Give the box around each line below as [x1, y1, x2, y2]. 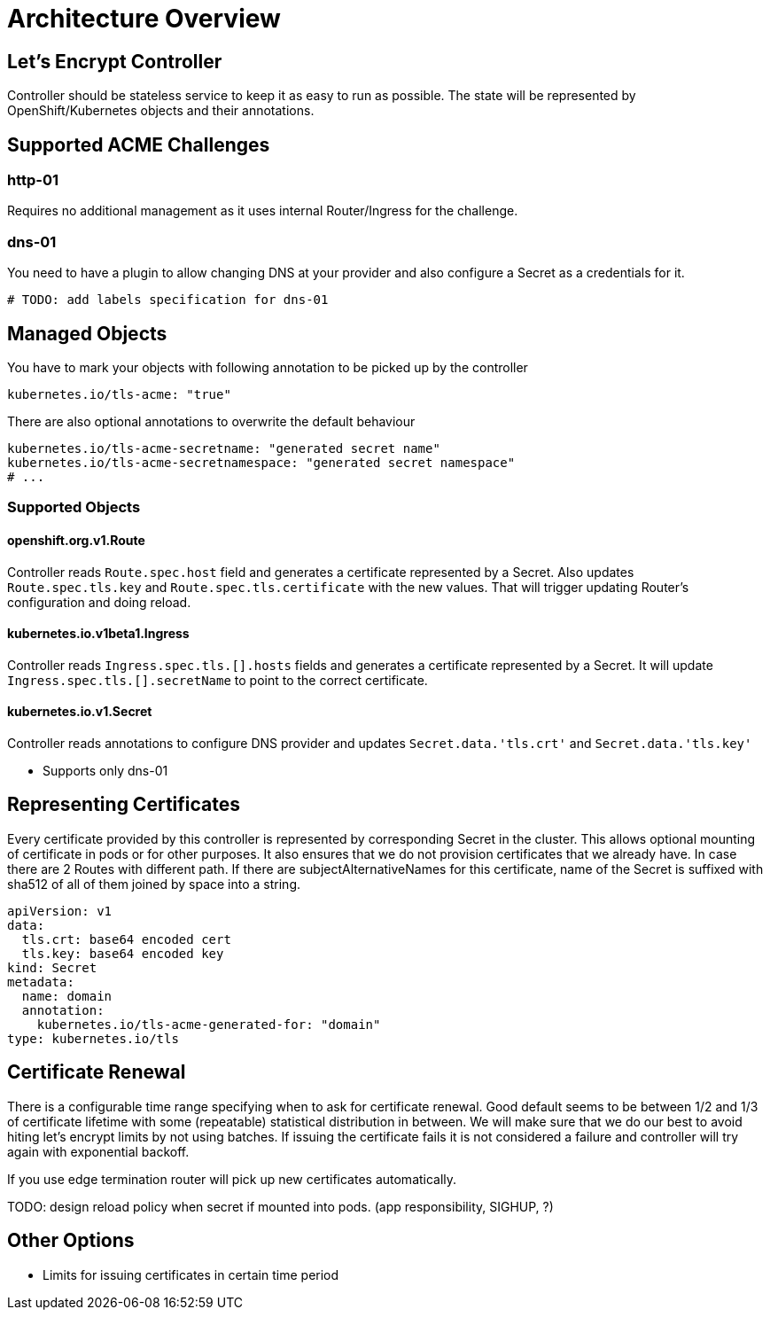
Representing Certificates [7, 793, 240, 816]
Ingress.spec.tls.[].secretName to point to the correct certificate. [7, 672, 428, 688]
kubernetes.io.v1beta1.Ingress [7, 626, 190, 642]
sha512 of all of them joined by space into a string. [7, 876, 301, 892]
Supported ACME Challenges [7, 133, 270, 156]
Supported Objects [7, 498, 141, 517]
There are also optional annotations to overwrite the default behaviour [7, 413, 416, 429]
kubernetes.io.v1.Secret [7, 704, 152, 720]
